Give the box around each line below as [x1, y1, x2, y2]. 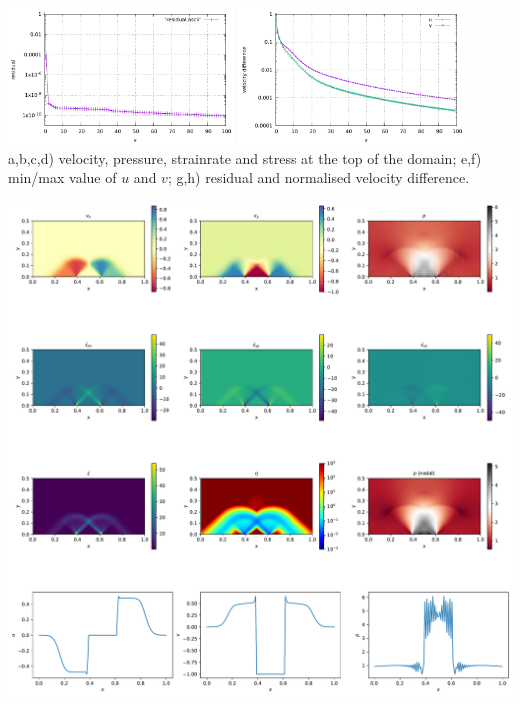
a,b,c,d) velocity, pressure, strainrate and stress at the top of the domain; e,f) [8, 147, 482, 168]
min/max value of [8, 167, 117, 188]
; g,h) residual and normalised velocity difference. [167, 167, 470, 188]
